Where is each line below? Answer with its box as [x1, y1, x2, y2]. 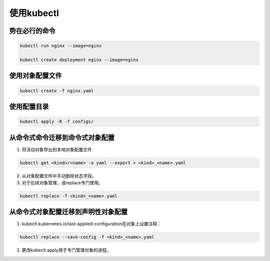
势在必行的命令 [9, 27, 55, 35]
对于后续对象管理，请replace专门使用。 [21, 179, 103, 185]
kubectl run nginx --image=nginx [19, 43, 102, 49]
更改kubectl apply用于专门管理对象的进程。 [21, 247, 111, 253]
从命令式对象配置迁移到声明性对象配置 [9, 208, 127, 216]
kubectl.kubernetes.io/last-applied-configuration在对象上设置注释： [21, 221, 162, 227]
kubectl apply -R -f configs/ [19, 119, 94, 125]
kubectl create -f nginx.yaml [19, 88, 94, 94]
